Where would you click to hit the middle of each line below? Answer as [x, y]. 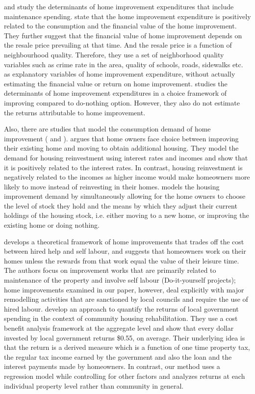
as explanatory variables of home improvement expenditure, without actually [120, 74]
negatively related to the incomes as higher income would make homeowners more [127, 177]
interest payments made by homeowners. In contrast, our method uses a [112, 366]
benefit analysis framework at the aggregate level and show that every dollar [119, 328]
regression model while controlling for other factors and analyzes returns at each [125, 376]
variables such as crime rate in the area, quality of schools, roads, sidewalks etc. [124, 64]
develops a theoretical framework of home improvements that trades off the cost [124, 241]
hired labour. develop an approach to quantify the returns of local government [121, 308]
